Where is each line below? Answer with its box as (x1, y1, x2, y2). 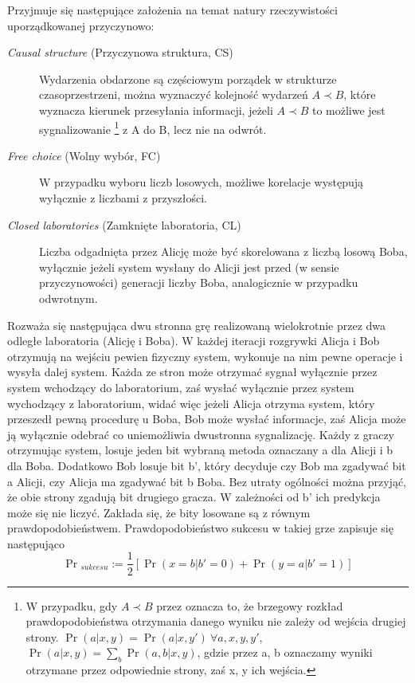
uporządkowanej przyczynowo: (7, 17, 155, 33)
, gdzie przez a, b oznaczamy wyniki (197, 644, 373, 661)
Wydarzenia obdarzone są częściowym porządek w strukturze (39, 70, 337, 87)
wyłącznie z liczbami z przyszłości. (39, 190, 207, 206)
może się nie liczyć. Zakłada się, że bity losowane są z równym (7, 504, 311, 520)
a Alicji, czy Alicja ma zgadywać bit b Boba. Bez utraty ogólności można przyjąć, (7, 473, 407, 489)
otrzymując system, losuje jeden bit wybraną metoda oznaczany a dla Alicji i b (7, 442, 393, 458)
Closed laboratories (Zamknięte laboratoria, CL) (7, 216, 241, 233)
